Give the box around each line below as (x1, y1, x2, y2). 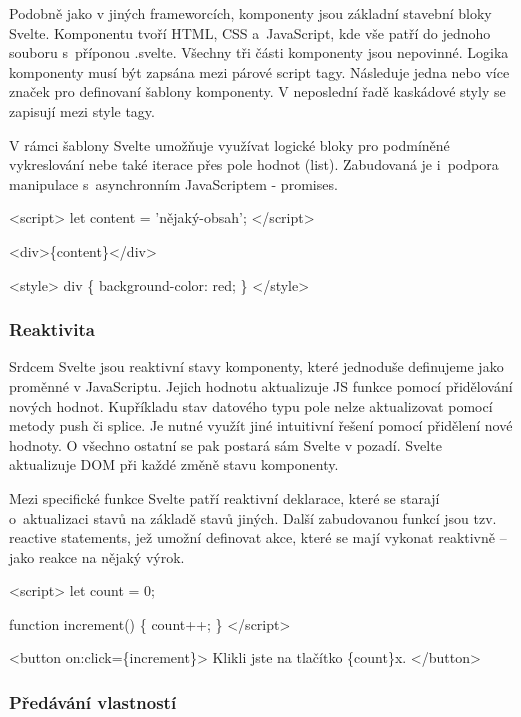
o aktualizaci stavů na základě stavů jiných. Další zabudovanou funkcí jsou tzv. (9, 507, 497, 528)
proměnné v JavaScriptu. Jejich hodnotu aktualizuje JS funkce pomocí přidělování (9, 375, 513, 396)
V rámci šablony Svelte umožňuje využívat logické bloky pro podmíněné (9, 134, 450, 155)
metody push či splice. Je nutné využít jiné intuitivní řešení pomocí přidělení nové (9, 415, 513, 436)
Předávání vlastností (9, 689, 177, 714)
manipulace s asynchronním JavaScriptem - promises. (9, 173, 338, 194)
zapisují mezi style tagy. (9, 100, 155, 121)
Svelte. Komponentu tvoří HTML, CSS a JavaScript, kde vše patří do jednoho (9, 22, 491, 43)
